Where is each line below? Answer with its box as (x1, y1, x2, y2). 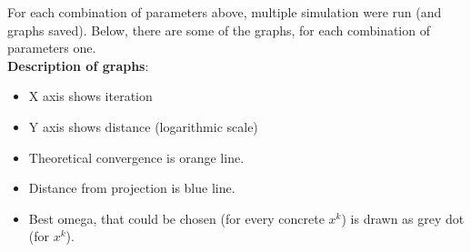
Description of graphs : (7, 55, 149, 75)
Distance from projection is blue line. (28, 178, 235, 197)
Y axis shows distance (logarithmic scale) (28, 116, 258, 136)
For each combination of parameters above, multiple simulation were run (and (7, 3, 442, 21)
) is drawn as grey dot (341, 208, 465, 227)
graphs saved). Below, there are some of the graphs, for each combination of (7, 20, 430, 39)
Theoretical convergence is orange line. (28, 147, 245, 166)
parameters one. (7, 38, 96, 57)
